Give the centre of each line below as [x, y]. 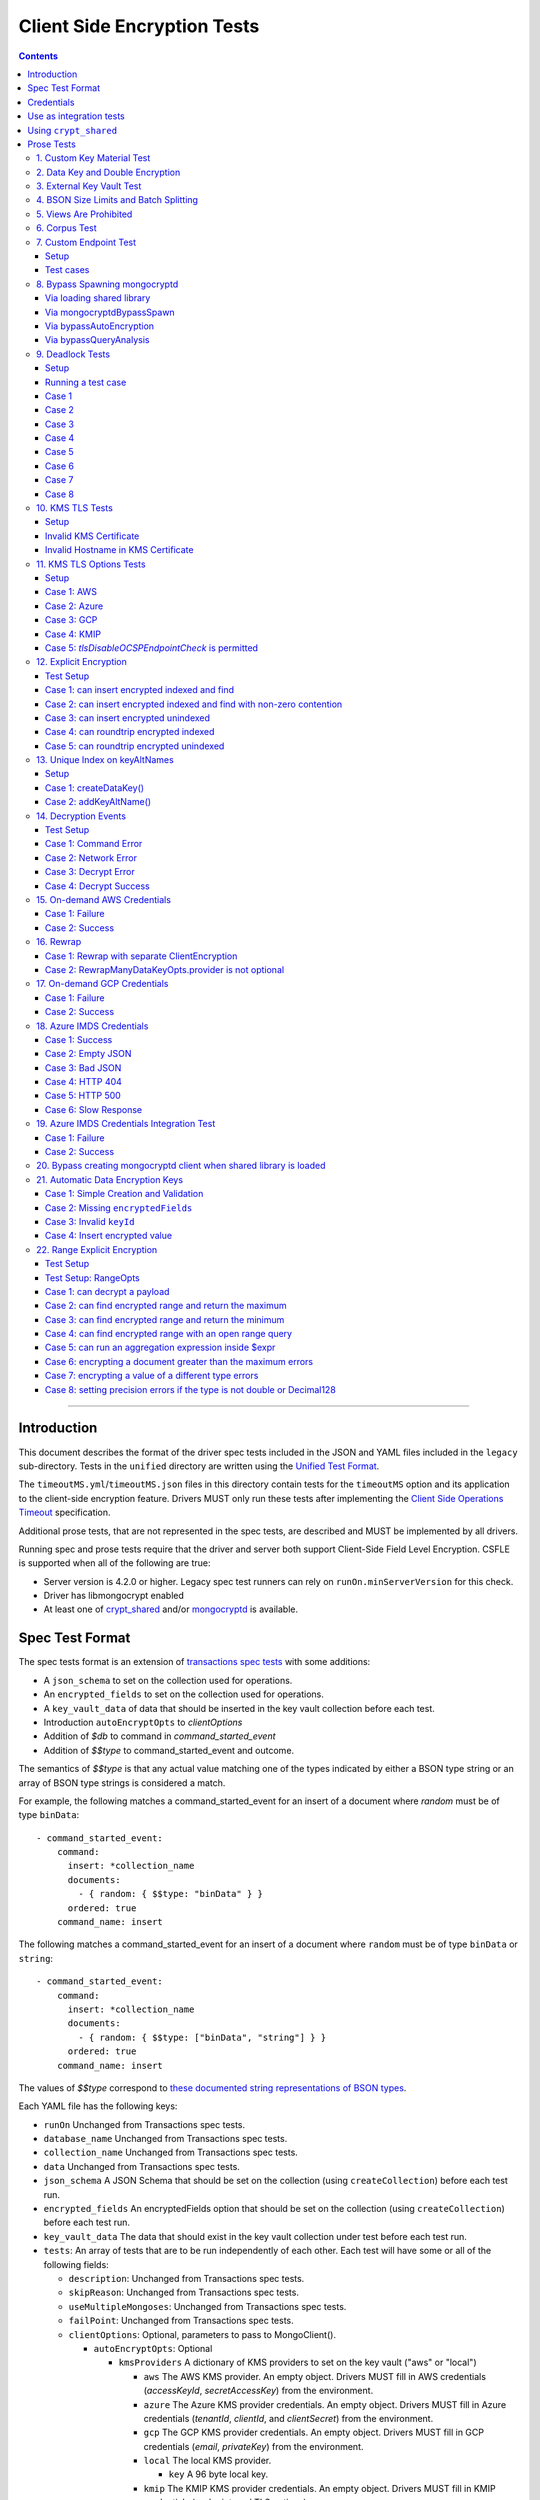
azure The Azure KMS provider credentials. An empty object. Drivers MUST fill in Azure [325, 2404]
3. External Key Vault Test [89, 186]
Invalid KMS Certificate [92, 536]
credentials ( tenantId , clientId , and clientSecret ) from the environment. [288, 2418]
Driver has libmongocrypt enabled [114, 1596]
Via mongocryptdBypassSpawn [110, 312]
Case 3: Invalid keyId [90, 1221]
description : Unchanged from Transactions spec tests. [186, 2278]
